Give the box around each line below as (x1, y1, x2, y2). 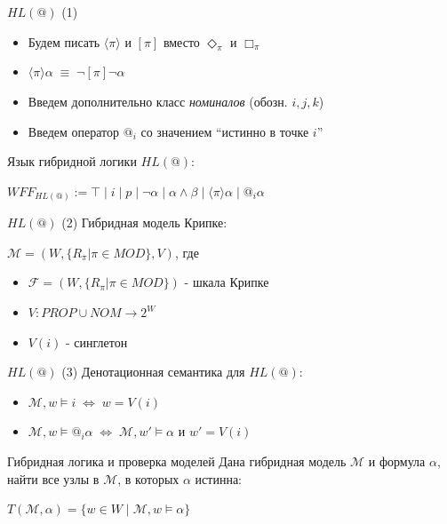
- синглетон (65, 332, 128, 351)
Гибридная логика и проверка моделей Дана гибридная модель (7, 452, 347, 471)
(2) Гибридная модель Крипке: (61, 213, 227, 232)
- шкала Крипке (184, 273, 269, 291)
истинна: (195, 469, 243, 488)
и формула (368, 452, 426, 471)
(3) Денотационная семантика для (61, 362, 245, 381)
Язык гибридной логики (7, 152, 137, 171)
